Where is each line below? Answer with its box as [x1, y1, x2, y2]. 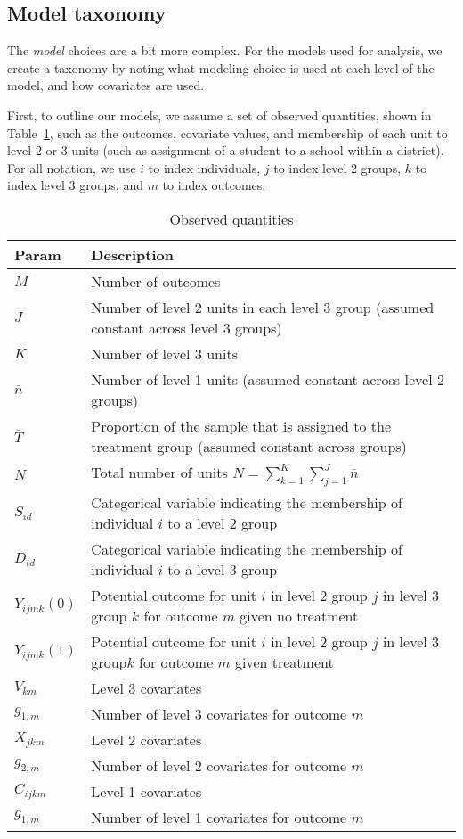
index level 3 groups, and [7, 176, 143, 194]
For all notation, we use [7, 158, 136, 177]
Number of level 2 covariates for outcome [91, 755, 347, 777]
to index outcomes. [162, 176, 266, 194]
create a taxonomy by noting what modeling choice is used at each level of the [7, 58, 435, 77]
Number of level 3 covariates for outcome [91, 703, 347, 725]
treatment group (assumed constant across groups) [91, 435, 407, 457]
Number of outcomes [91, 270, 221, 292]
